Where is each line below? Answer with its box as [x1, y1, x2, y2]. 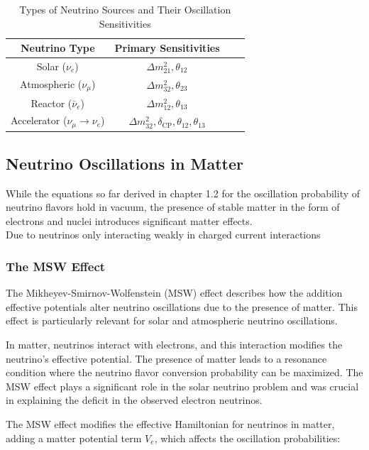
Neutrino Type [20, 40, 95, 55]
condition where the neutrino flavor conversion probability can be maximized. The [6, 365, 363, 380]
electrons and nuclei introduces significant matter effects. [6, 213, 253, 228]
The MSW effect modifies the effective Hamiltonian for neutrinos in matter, [6, 416, 335, 431]
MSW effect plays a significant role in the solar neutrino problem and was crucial [6, 378, 359, 393]
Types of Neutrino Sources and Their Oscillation [19, 2, 231, 16]
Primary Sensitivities [114, 40, 220, 55]
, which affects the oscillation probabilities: [154, 430, 341, 445]
